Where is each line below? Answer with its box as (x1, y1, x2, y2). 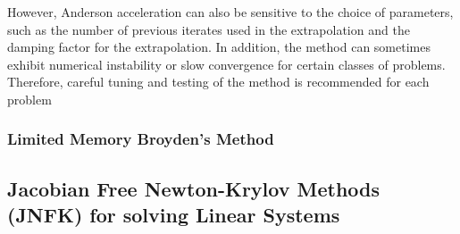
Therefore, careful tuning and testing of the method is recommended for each (7, 72, 430, 91)
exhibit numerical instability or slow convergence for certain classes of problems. (7, 54, 446, 73)
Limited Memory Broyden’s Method (7, 128, 274, 150)
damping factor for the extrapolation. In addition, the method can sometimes (7, 38, 431, 56)
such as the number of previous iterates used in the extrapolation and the (7, 20, 410, 38)
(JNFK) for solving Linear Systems (7, 201, 340, 229)
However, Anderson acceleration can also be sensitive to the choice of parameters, (7, 3, 454, 21)
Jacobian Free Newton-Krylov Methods (7, 174, 381, 202)
